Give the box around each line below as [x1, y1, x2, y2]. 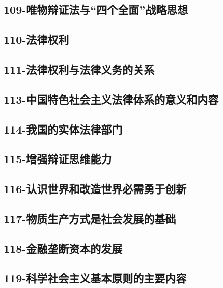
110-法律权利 [4, 31, 69, 47]
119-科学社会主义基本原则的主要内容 [4, 270, 187, 286]
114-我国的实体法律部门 [4, 121, 123, 137]
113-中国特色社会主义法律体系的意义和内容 [4, 91, 219, 107]
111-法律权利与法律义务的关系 [4, 61, 155, 77]
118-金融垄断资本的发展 [4, 240, 123, 256]
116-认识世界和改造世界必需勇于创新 [4, 181, 187, 197]
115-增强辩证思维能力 [4, 151, 112, 167]
